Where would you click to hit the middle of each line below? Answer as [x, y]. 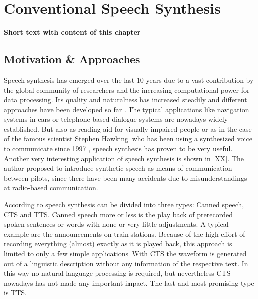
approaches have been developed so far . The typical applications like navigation [127, 109]
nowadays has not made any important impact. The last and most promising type [129, 282]
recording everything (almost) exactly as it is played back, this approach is [118, 243]
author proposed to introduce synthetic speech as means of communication [118, 168]
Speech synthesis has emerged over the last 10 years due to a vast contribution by [129, 80]
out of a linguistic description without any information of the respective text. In [126, 263]
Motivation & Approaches [72, 59]
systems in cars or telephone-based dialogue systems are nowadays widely [116, 119]
